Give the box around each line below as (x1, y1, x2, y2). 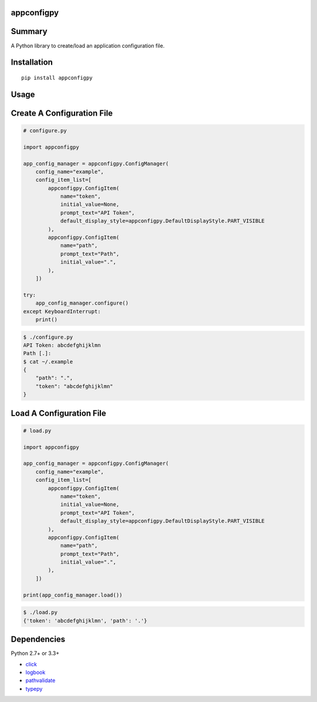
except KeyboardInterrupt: (23, 308, 101, 315)
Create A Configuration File (11, 108, 113, 118)
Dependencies (11, 635, 66, 644)
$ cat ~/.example (23, 358, 73, 365)
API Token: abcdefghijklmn (23, 342, 101, 349)
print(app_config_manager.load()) (23, 592, 123, 598)
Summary (11, 26, 48, 36)
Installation (11, 58, 53, 67)
